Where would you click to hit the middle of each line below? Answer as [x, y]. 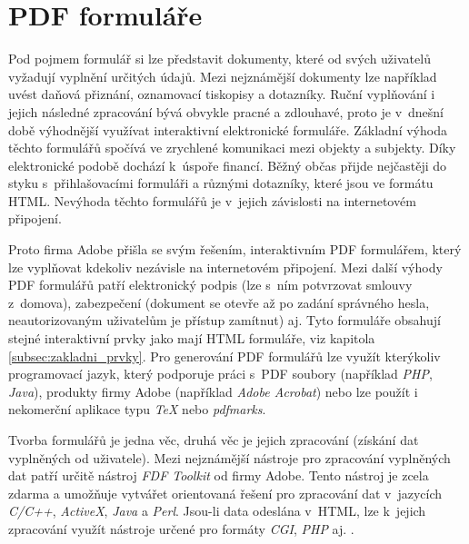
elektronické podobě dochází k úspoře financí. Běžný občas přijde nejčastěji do [228, 165]
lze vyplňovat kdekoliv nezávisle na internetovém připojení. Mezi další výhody [225, 267]
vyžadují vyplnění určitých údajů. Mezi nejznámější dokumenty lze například [223, 76]
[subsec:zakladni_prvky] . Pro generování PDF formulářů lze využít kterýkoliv [225, 356]
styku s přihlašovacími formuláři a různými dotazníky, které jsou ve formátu [221, 183]
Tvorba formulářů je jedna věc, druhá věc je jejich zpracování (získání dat [214, 440]
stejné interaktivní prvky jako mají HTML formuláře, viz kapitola [192, 338]
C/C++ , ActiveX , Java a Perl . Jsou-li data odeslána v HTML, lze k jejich [217, 511]
